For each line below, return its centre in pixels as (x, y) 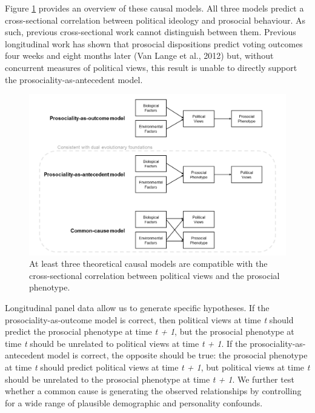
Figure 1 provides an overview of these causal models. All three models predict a (154, 8)
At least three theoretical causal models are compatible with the (148, 264)
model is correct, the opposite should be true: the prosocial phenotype (177, 355)
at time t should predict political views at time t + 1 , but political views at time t (157, 367)
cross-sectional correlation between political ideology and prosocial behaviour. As (155, 20)
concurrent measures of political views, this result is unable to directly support (151, 67)
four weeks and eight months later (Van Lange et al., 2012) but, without (139, 55)
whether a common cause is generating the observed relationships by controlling (153, 391)
